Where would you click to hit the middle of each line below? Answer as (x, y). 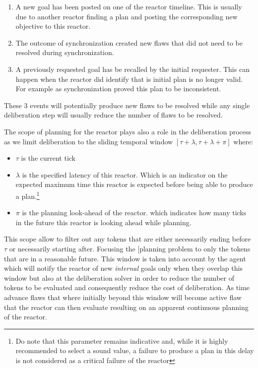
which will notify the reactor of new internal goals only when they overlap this (123, 268)
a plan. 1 (28, 195)
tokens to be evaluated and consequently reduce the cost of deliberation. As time (127, 287)
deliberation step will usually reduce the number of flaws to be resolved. (113, 115)
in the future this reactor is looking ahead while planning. (103, 222)
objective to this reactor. (53, 26)
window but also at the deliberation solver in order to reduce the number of (119, 277)
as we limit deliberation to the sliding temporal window (89, 141)
